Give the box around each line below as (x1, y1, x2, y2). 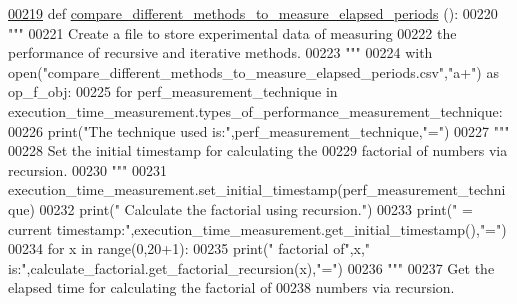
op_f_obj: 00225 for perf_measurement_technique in (8, 81, 338, 102)
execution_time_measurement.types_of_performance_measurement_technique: (8, 100, 503, 121)
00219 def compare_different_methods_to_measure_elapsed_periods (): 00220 (8, 3, 498, 23)
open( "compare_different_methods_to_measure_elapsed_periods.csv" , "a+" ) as (8, 61, 499, 82)
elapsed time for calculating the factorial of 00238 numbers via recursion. (8, 277, 455, 298)
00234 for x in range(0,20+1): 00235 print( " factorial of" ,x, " (8, 238, 371, 259)
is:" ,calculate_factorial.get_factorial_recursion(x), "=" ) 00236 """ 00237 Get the (8, 257, 495, 278)
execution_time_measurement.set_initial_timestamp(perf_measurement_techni (8, 179, 506, 200)
